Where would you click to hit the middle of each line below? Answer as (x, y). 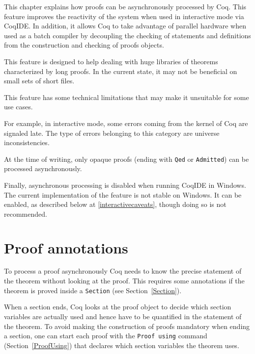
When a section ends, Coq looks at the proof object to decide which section (118, 307)
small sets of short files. (39, 81)
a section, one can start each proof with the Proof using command (106, 336)
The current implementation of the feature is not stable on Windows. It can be (123, 194)
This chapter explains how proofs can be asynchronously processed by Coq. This (125, 6)
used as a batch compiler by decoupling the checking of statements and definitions (127, 35)
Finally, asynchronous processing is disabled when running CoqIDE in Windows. (125, 185)
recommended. (26, 214)
